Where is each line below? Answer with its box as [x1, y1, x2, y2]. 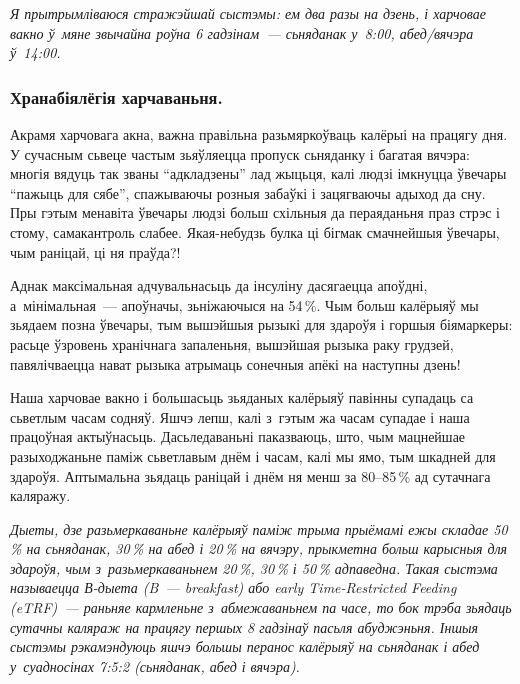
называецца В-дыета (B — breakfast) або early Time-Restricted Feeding [10, 577, 457, 598]
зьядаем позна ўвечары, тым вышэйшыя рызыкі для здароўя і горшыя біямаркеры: [10, 314, 513, 335]
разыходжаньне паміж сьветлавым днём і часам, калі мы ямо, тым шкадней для [10, 445, 496, 466]
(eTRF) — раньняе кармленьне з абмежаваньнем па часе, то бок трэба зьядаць [10, 597, 512, 618]
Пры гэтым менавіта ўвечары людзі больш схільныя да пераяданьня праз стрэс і [10, 202, 500, 223]
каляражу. [10, 485, 71, 506]
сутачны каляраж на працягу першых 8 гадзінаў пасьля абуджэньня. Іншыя [10, 616, 479, 637]
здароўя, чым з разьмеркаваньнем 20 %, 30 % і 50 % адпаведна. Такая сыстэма [10, 557, 498, 578]
